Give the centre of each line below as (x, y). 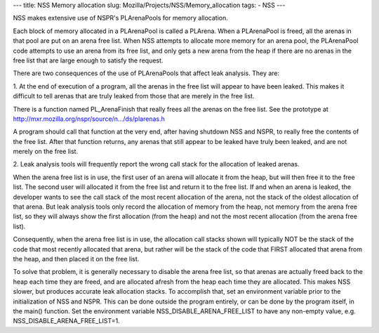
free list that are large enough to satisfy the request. (88, 60)
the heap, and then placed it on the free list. (76, 259)
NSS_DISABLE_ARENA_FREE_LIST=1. (67, 321)
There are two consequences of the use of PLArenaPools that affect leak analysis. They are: (146, 73)
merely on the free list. (46, 152)
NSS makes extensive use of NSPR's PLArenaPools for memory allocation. (120, 18)
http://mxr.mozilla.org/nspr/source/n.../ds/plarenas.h (89, 119)
